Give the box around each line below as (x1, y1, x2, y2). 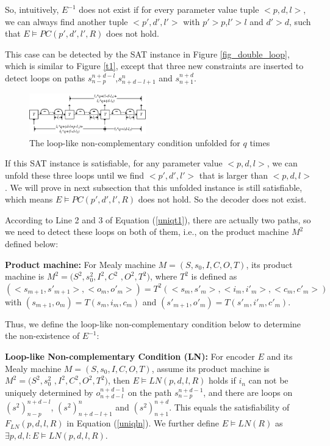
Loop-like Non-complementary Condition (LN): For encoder (5, 349, 255, 362)
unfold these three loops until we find (5, 169, 145, 182)
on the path (127, 385, 172, 398)
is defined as (191, 270, 237, 283)
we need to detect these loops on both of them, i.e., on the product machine (5, 225, 289, 238)
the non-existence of (5, 329, 80, 342)
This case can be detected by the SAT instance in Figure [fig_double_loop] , (5, 47, 290, 60)
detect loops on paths (5, 71, 85, 84)
